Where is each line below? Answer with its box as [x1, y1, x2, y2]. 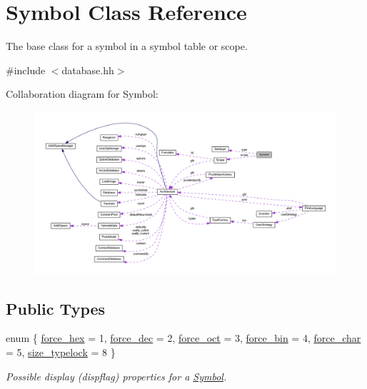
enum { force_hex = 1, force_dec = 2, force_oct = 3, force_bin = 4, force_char [6, 330, 361, 345]
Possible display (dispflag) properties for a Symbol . [6, 368, 227, 383]
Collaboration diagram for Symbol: [6, 86, 159, 101]
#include [6, 62, 46, 77]
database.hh [61, 62, 114, 77]
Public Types [6, 297, 106, 319]
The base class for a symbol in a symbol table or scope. [6, 39, 248, 54]
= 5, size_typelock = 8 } [6, 345, 116, 360]
